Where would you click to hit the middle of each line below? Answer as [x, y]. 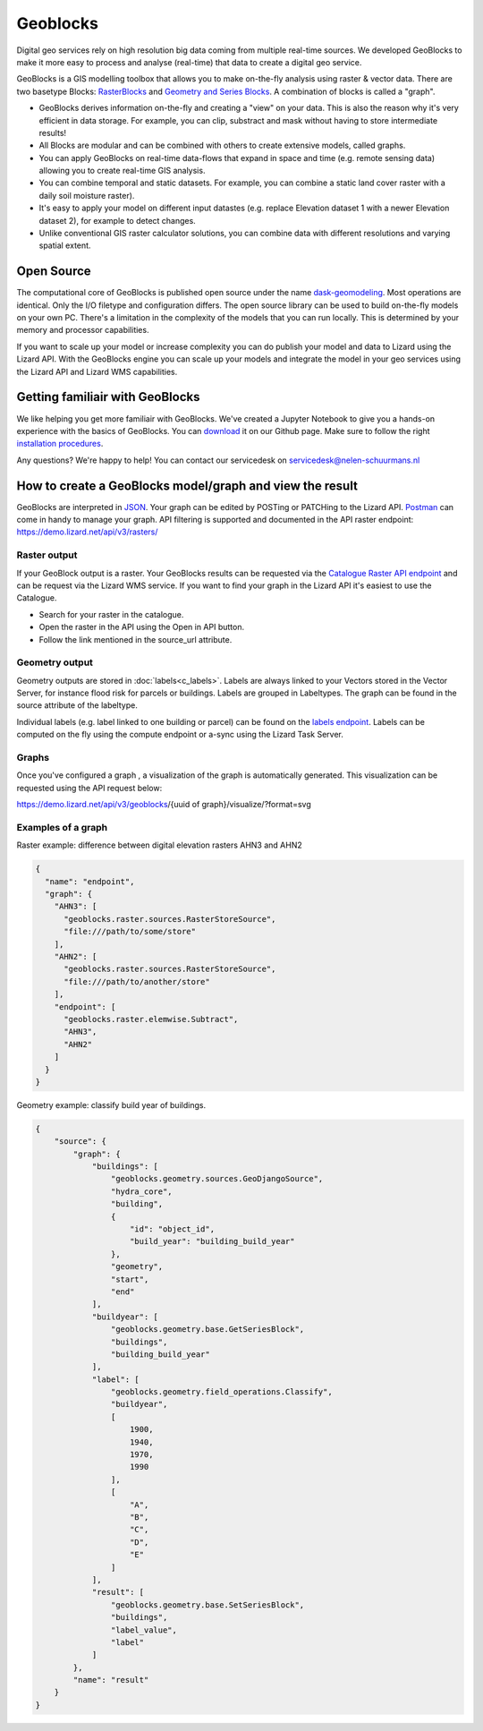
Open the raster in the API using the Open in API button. [142, 627]
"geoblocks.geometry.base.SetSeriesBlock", [208, 1605]
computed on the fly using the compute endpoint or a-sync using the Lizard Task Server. [180, 735]
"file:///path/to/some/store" [130, 932]
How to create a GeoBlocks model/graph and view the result [187, 486]
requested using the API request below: [89, 788]
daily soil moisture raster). [87, 195]
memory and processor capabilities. [83, 330]
